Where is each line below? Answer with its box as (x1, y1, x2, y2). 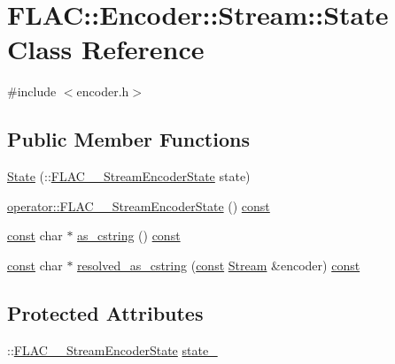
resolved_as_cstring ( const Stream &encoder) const (77, 255, 360, 274)
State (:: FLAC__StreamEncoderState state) (7, 167, 251, 186)
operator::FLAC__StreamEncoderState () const (7, 196, 270, 215)
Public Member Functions (7, 125, 250, 153)
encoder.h (76, 82, 129, 101)
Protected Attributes (7, 299, 204, 326)
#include (7, 82, 57, 101)
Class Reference (7, 31, 205, 67)
